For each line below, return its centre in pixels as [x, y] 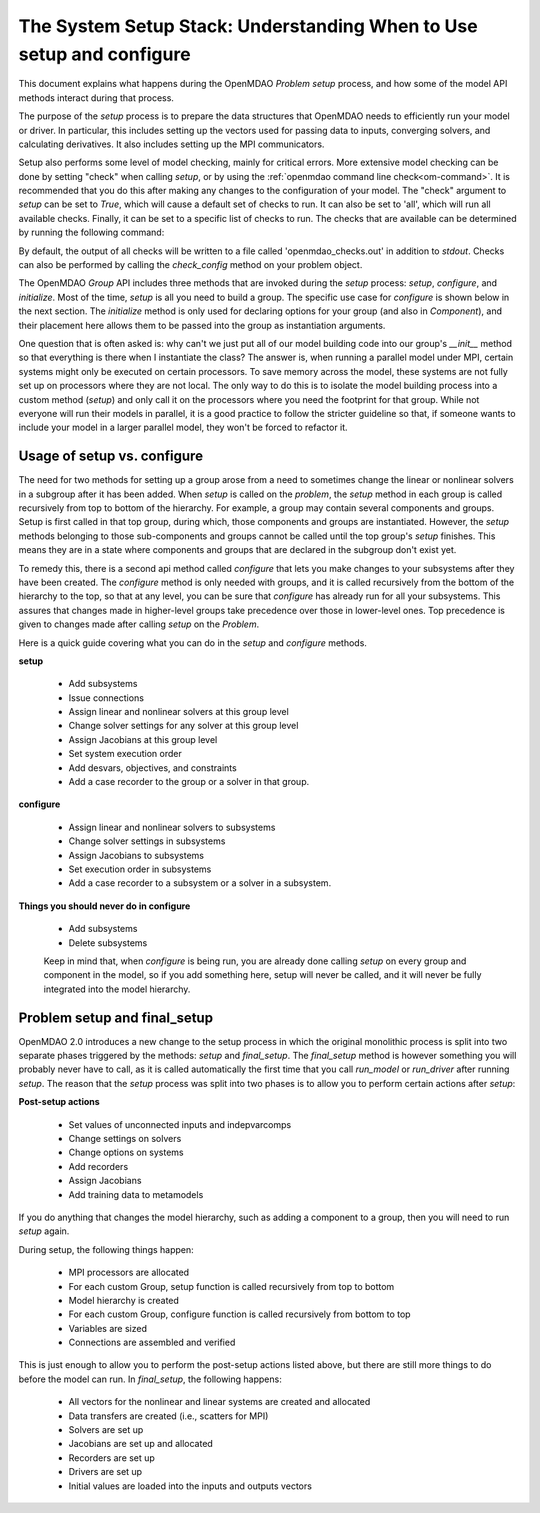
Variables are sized [107, 1328]
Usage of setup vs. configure [111, 456]
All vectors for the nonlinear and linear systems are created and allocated [219, 1402]
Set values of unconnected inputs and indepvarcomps [180, 1124]
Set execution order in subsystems [140, 869]
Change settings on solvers [125, 1138]
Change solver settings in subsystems [147, 841]
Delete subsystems [108, 942]
